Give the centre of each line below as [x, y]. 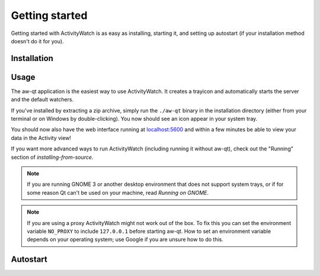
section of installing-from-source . [52, 157]
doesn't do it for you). [38, 41]
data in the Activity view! [41, 138]
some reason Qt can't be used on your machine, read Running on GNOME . [118, 192]
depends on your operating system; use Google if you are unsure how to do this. [125, 239]
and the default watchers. [42, 100]
